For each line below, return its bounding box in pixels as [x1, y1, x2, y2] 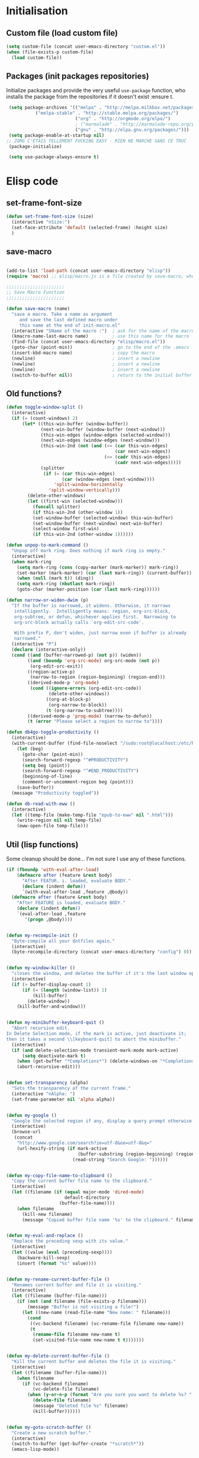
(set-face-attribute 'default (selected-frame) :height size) [11, 225, 168, 231]
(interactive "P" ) [11, 641, 57, 647]
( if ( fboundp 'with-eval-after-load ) [6, 867, 99, 873]
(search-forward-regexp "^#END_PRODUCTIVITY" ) [21, 768, 139, 774]
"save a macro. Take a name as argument [11, 311, 113, 317]
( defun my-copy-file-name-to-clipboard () [6, 1172, 113, 1178]
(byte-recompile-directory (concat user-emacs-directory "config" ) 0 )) [11, 949, 192, 955]
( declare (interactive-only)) [11, 647, 86, 653]
